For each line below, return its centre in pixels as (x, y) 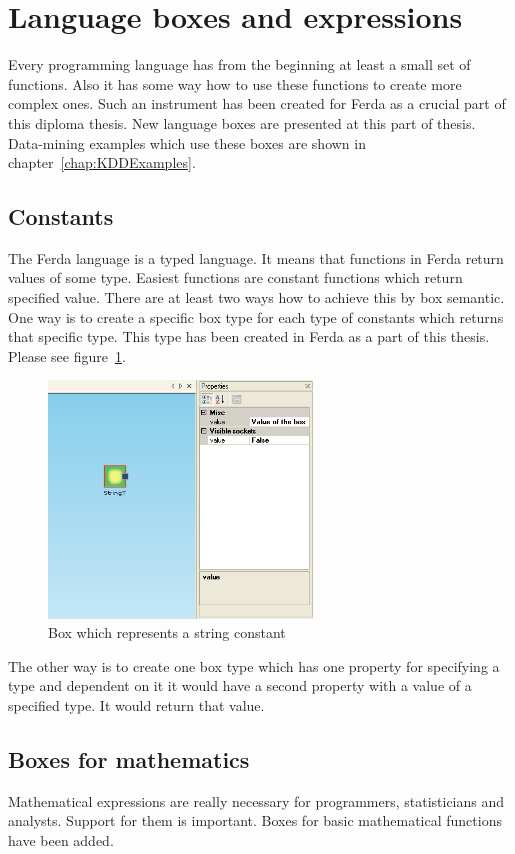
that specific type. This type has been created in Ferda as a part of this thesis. (249, 336)
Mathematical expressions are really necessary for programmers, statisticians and (256, 800)
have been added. (61, 840)
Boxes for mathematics (129, 759)
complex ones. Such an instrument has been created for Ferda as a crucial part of (257, 103)
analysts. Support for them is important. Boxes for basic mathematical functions (255, 820)
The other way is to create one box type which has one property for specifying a (254, 665)
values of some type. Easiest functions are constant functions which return (235, 277)
